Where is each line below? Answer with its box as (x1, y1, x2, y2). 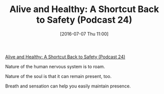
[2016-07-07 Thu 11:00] (60, 31, 109, 37)
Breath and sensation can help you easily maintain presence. (5, 83, 131, 89)
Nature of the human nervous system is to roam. (5, 63, 105, 69)
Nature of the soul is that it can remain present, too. (5, 73, 112, 79)
